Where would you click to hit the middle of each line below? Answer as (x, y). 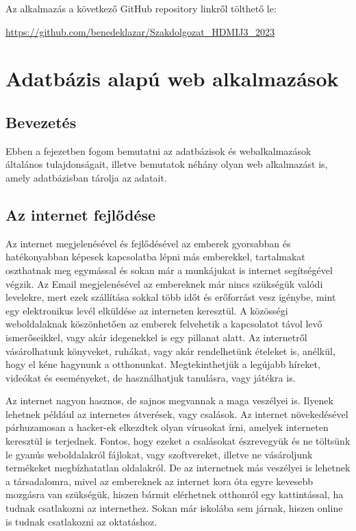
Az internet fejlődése (81, 214)
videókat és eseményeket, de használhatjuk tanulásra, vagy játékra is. (151, 377)
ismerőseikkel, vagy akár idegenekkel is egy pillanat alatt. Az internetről (156, 337)
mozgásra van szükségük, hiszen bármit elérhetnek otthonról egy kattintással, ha (175, 494)
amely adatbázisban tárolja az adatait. (86, 177)
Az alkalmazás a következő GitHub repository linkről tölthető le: (141, 8)
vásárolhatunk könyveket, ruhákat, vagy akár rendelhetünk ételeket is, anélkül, (170, 350)
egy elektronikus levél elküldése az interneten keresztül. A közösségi (147, 310)
